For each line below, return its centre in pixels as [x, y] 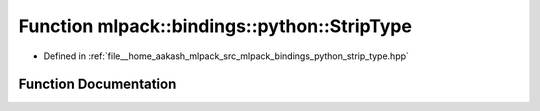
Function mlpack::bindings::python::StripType [215, 26]
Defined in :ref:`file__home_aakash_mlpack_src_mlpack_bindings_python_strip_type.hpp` [226, 56]
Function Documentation [97, 84]
